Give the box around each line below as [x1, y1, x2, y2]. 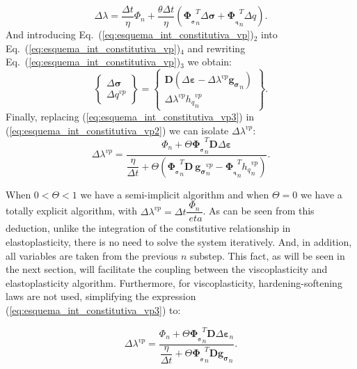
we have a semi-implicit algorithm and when [80, 187, 269, 201]
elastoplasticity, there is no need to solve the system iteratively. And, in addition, [6, 234, 352, 249]
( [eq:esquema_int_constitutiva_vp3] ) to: [6, 302, 181, 317]
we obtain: [187, 54, 232, 69]
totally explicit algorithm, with [6, 203, 138, 218]
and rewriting [187, 40, 246, 55]
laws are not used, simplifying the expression [6, 289, 196, 304]
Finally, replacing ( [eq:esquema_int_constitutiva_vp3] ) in [6, 109, 255, 124]
